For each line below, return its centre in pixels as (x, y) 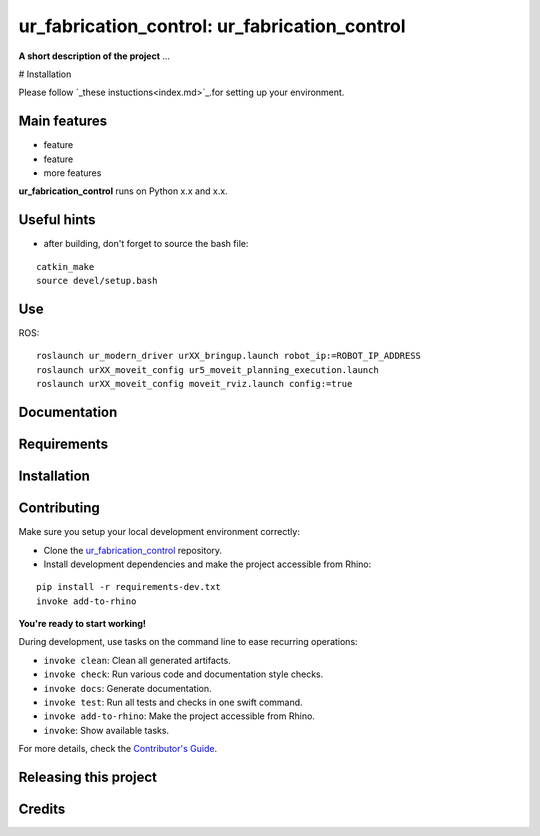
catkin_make (65, 266)
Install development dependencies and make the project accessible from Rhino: (207, 564)
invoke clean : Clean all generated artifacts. (137, 660)
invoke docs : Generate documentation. (127, 688)
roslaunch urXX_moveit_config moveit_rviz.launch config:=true (194, 384)
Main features (63, 121)
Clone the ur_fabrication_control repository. (133, 550)
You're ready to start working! (82, 624)
